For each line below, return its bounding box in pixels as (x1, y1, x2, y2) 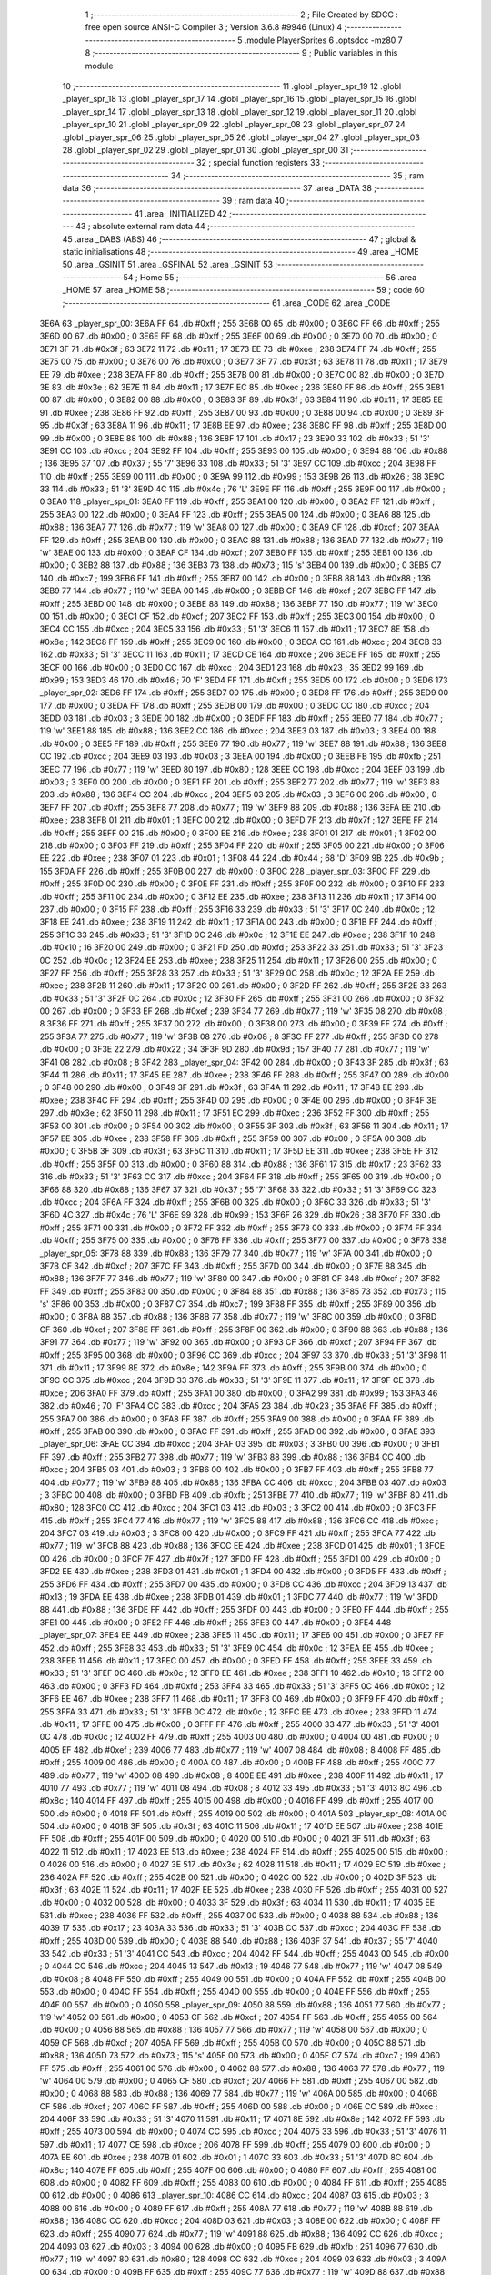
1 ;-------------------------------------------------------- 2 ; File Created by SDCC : (85, 9, 399, 20)
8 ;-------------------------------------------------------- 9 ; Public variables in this (85, 47, 398, 58)
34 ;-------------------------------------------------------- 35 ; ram (170, 169, 425, 181)
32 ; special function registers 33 (195, 157, 321, 168)
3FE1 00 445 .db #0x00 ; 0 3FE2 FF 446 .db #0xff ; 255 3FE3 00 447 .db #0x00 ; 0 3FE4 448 (39, 1616, 392, 1628)
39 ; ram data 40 (221, 196, 286, 207)
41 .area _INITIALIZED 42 (134, 207, 227, 218)
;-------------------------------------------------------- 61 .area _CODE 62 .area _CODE (62, 297, 391, 308)
